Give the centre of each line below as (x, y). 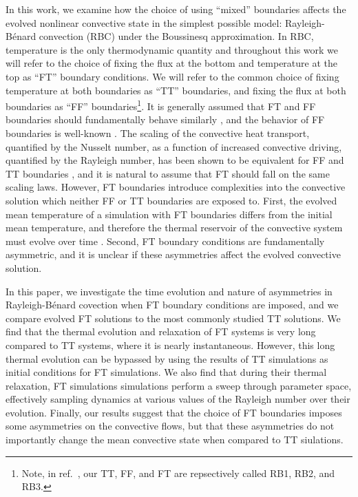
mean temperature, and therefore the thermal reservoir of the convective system (174, 228)
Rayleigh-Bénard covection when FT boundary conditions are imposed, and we (172, 305)
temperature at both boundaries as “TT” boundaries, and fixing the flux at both (176, 90)
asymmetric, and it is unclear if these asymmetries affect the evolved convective (173, 254)
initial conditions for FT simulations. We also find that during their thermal (166, 372)
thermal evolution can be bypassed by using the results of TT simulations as (167, 358)
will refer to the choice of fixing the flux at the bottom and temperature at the (171, 63)
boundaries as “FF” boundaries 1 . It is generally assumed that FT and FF (161, 105)
